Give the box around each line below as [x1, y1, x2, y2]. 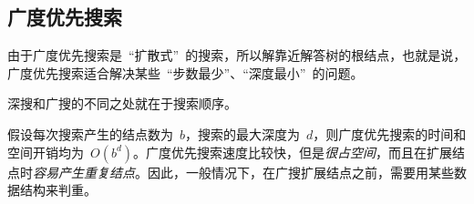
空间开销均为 [7, 142, 84, 161]
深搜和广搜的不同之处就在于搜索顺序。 [7, 94, 237, 113]
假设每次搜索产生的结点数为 [7, 124, 173, 143]
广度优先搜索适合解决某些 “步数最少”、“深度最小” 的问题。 [7, 63, 364, 82]
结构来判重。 [19, 180, 97, 199]
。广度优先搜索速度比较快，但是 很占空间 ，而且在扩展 [133, 142, 453, 161]
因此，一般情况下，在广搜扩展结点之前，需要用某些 [147, 162, 454, 181]
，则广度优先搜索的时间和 [313, 124, 467, 143]
